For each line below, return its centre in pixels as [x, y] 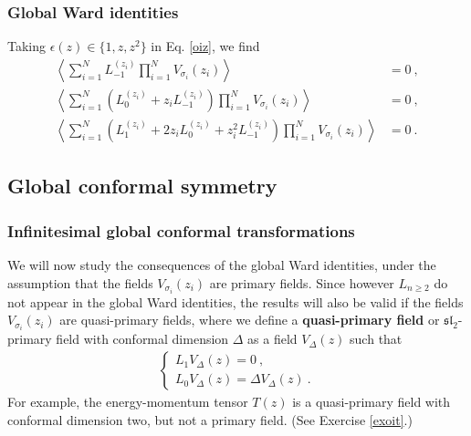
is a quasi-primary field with [372, 401]
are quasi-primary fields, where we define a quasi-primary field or [250, 320]
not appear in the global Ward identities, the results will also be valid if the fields [235, 301]
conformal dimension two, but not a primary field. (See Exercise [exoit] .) [210, 419]
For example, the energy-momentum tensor [128, 401]
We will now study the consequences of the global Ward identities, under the [222, 264]
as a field [272, 339]
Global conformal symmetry [142, 186]
